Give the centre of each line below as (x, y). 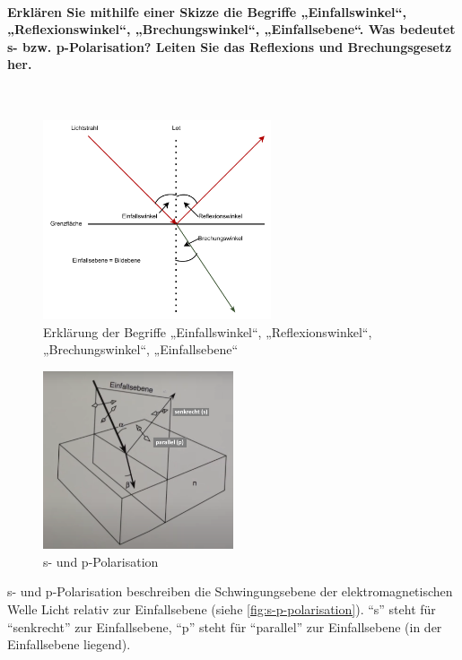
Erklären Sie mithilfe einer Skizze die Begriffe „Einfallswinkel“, (207, 11)
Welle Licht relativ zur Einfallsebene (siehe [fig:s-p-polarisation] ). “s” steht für (222, 608)
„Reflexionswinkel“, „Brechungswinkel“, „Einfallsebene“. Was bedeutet (231, 29)
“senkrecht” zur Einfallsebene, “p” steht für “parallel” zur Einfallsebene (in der (225, 626)
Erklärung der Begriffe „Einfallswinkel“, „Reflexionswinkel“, (208, 331)
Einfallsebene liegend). (69, 644)
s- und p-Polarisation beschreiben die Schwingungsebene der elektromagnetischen (230, 591)
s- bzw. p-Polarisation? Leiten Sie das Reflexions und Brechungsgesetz (230, 46)
